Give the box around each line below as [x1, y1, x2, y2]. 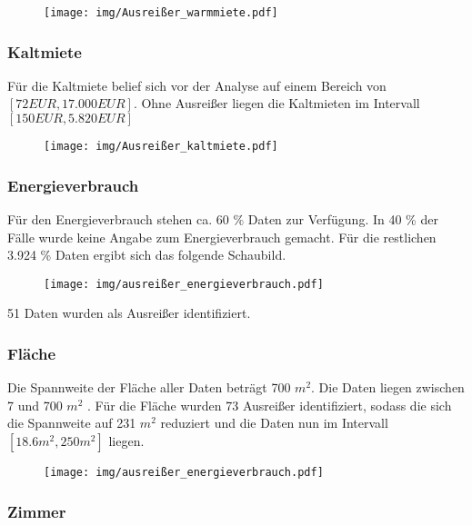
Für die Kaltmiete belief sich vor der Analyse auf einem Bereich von [7, 75, 387, 94]
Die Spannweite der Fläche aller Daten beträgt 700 [7, 378, 291, 397]
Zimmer [7, 500, 66, 522]
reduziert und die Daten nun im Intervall [160, 413, 388, 432]
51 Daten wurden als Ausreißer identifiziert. [7, 303, 251, 322]
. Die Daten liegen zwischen [311, 378, 465, 397]
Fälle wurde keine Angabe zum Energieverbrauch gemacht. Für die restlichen [7, 227, 437, 246]
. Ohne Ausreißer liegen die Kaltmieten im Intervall [133, 94, 420, 113]
